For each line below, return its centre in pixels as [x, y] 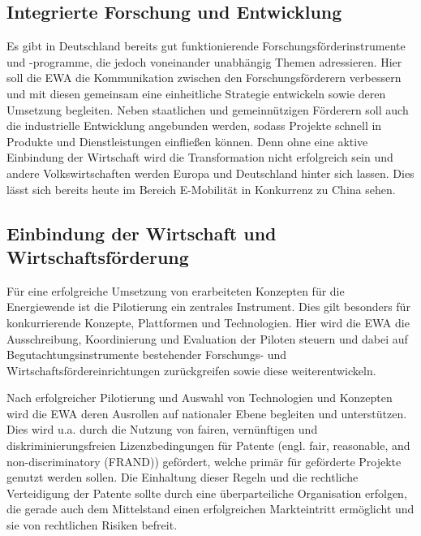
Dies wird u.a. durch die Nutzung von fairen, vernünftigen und [162, 429]
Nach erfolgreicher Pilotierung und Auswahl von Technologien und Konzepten [200, 398]
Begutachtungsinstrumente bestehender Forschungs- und [147, 354]
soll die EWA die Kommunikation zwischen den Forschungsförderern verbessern [204, 78]
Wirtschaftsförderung [98, 256]
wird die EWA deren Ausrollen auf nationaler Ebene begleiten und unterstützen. [207, 413]
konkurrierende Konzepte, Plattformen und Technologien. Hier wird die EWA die [208, 322]
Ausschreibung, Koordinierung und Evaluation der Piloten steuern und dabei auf [207, 338]
